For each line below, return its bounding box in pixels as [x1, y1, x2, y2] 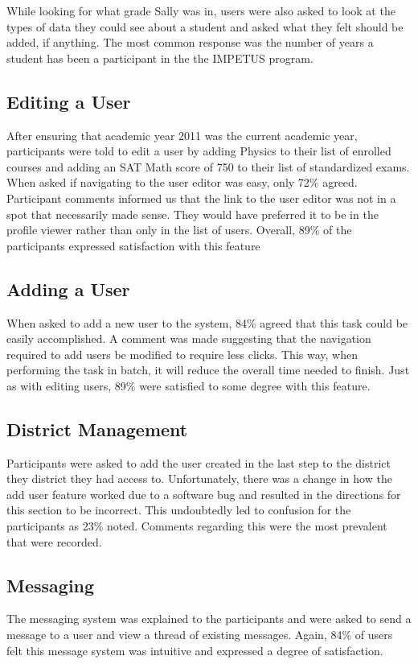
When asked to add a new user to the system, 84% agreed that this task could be [6, 314, 408, 331]
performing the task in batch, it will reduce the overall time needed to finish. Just [6, 361, 410, 378]
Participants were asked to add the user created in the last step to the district [6, 454, 391, 471]
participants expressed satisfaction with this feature [6, 237, 260, 254]
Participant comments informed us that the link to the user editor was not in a [6, 189, 396, 206]
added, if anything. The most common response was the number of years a [6, 34, 374, 51]
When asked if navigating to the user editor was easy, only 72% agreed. [6, 174, 358, 191]
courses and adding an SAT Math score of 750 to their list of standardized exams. [6, 158, 410, 175]
